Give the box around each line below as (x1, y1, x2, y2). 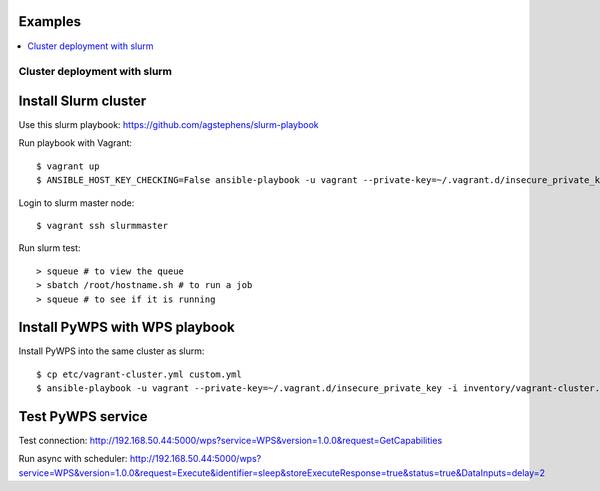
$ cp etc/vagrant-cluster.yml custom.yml (36, 368, 242, 380)
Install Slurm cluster (18, 92, 147, 109)
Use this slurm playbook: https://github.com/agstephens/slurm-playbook (18, 118, 319, 130)
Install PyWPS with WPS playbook (18, 319, 235, 336)
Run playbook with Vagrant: (18, 137, 133, 149)
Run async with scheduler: (18, 453, 129, 465)
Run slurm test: (18, 242, 81, 254)
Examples (18, 13, 82, 30)
